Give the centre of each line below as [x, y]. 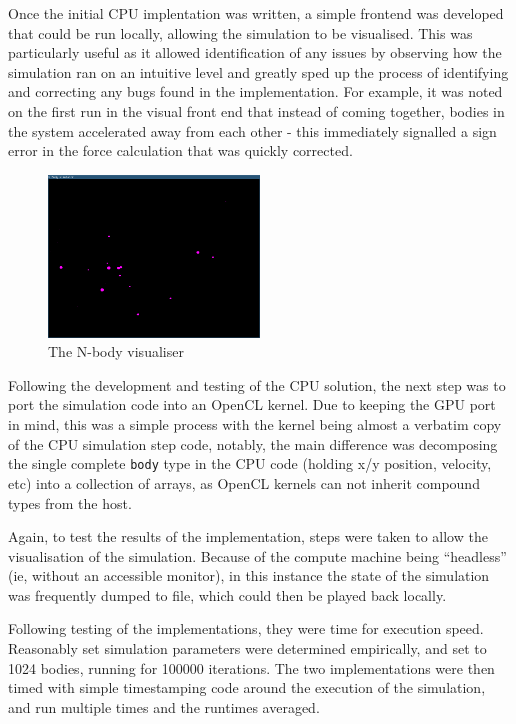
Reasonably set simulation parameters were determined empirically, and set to [247, 648]
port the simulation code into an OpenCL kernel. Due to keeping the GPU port [252, 404]
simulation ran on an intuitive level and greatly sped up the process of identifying [258, 71]
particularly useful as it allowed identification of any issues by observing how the [255, 52]
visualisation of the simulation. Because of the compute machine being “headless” [257, 555]
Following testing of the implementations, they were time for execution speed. [246, 628]
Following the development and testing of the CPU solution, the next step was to [257, 384]
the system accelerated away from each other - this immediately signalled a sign [252, 130]
